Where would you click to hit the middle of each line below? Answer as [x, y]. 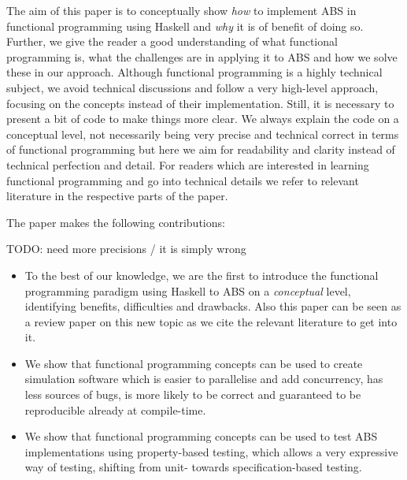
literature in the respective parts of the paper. [117, 196]
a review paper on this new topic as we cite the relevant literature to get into [211, 321]
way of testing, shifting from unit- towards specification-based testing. [193, 467]
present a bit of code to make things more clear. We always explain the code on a [203, 119]
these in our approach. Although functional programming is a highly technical [194, 72]
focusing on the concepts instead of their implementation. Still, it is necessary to [200, 103]
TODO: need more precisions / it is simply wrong [126, 249]
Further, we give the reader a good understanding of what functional [172, 41]
